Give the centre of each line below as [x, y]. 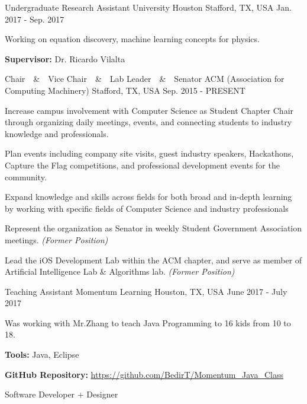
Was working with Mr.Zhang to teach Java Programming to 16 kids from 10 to [148, 322]
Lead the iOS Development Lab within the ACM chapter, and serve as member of [153, 260]
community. [26, 176]
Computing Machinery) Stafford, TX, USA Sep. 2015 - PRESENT [125, 90]
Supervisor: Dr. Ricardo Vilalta [65, 58]
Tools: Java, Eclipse [42, 354]
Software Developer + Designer [62, 394]
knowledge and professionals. [57, 133]
